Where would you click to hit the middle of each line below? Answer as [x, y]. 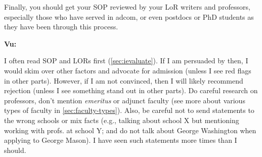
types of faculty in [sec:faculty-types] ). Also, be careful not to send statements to [129, 110]
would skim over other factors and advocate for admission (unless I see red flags [128, 70]
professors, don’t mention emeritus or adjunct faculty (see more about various [125, 100]
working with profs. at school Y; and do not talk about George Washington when [130, 130]
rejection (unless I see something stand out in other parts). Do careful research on [131, 90]
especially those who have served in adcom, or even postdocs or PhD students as [129, 16]
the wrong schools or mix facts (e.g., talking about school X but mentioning [122, 120]
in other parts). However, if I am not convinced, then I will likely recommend [124, 80]
